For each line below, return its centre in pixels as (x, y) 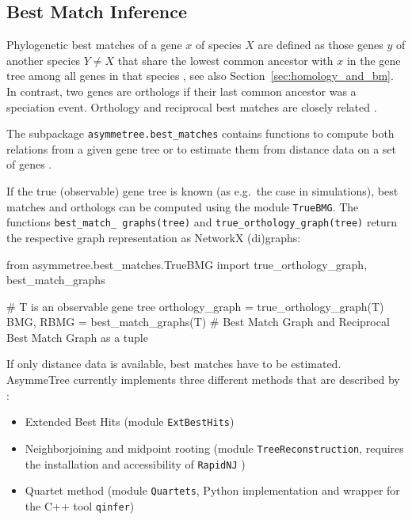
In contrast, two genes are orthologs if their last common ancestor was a (181, 91)
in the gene (374, 60)
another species (44, 60)
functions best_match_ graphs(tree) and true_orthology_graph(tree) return (202, 222)
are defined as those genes (320, 45)
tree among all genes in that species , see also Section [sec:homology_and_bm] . (200, 76)
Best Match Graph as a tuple (77, 337)
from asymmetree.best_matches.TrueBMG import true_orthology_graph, (187, 264)
